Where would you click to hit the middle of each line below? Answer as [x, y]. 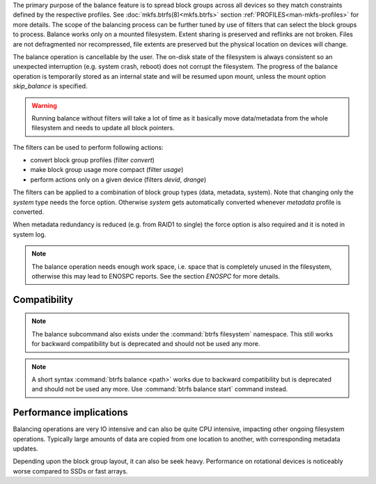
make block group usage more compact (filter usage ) [107, 170]
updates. [25, 448]
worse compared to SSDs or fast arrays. [70, 471]
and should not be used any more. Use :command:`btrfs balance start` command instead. [160, 389]
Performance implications [70, 413]
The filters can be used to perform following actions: [88, 147]
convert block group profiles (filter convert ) [92, 160]
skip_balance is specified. [50, 86]
